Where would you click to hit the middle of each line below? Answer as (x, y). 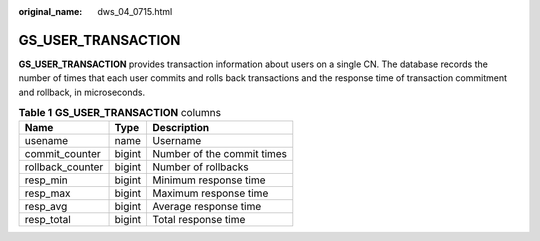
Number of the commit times (220, 154)
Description (181, 128)
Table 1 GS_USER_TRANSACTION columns (120, 113)
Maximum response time (210, 193)
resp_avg (46, 207)
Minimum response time (209, 180)
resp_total (48, 220)
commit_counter (62, 154)
